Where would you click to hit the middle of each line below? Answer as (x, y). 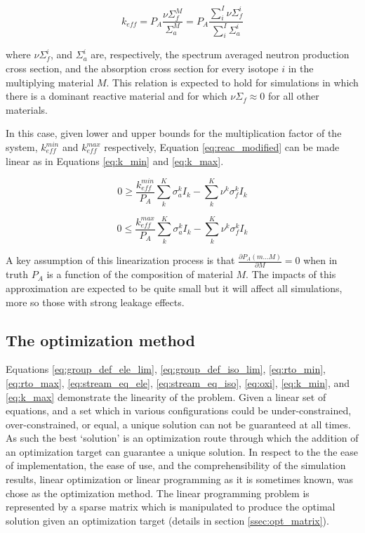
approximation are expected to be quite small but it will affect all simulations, (174, 288)
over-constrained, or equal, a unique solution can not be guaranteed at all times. (178, 424)
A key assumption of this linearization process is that (120, 260)
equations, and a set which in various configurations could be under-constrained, (179, 410)
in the (301, 68)
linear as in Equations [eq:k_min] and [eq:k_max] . (115, 160)
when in (320, 260)
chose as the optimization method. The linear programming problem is (158, 493)
